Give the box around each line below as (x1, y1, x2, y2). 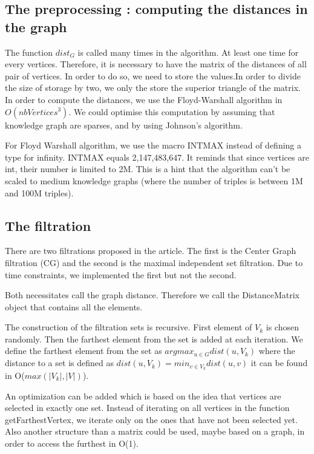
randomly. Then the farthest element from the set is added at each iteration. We (5, 332, 303, 345)
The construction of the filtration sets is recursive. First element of (5, 321, 252, 333)
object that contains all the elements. (5, 300, 143, 313)
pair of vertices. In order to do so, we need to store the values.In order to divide (5, 69, 301, 82)
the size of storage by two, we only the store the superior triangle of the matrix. (5, 81, 301, 94)
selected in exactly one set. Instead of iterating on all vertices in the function (5, 401, 290, 414)
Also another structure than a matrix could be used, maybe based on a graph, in (5, 425, 305, 438)
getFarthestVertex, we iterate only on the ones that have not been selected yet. (5, 413, 298, 426)
